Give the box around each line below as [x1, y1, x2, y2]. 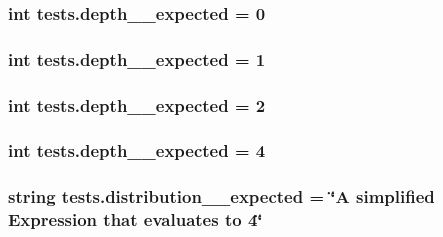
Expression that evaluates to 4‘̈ [8, 207, 263, 232]
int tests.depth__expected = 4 [8, 138, 266, 163]
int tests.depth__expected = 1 [8, 46, 266, 71]
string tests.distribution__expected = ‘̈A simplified [8, 184, 435, 209]
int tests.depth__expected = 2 [8, 92, 266, 117]
